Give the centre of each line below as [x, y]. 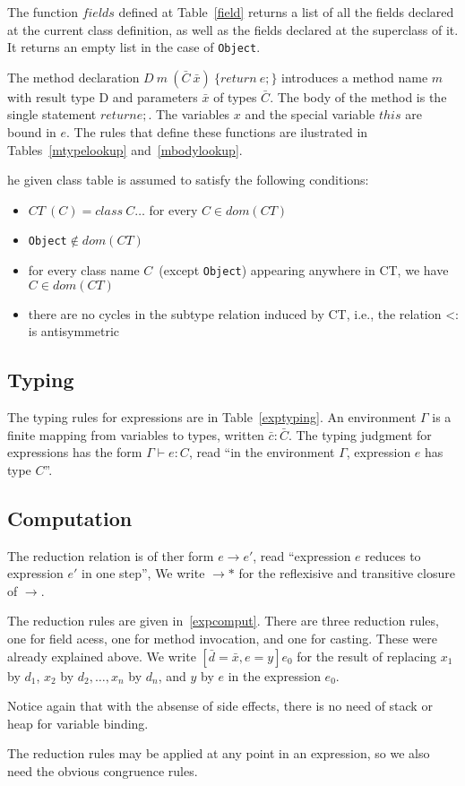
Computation [70, 518]
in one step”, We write [143, 573]
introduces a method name [355, 77]
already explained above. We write [102, 656]
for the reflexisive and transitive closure [347, 573]
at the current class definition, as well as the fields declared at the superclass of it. [233, 29]
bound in [32, 132]
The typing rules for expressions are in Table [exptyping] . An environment [212, 417]
